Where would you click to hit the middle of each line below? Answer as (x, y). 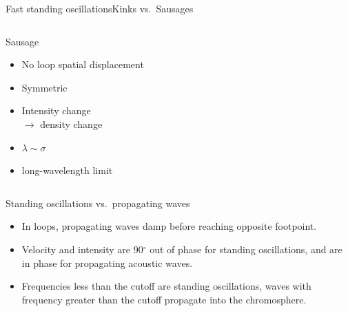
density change (71, 124)
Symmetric (44, 87)
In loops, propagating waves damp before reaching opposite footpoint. (169, 226)
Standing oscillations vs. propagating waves (98, 203)
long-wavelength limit (67, 170)
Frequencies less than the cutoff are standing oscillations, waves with (166, 286)
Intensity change (56, 110)
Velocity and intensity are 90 (82, 249)
